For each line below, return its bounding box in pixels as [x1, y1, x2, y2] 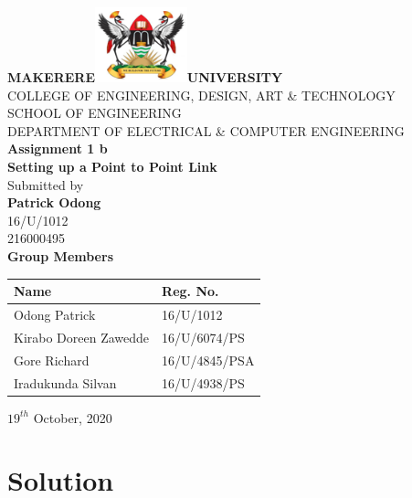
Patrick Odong [7, 193, 101, 212]
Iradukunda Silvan [14, 373, 117, 392]
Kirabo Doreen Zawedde [14, 327, 150, 346]
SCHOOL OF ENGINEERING [7, 103, 182, 122]
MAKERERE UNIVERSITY [7, 68, 283, 87]
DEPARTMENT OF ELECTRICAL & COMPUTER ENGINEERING [7, 121, 405, 140]
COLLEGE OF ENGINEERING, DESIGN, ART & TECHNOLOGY [7, 85, 396, 104]
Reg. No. [162, 281, 219, 301]
